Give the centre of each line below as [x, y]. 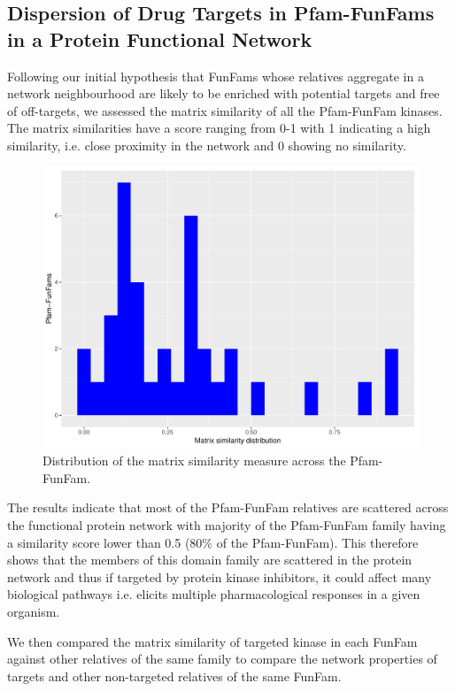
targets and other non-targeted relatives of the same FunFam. [174, 676]
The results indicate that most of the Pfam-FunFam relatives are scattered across [228, 507]
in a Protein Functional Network [160, 38]
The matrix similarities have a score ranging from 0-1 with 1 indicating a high [219, 128]
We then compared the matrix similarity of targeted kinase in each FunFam [212, 641]
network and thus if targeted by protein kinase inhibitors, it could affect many [220, 576]
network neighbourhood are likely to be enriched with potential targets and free [224, 93]
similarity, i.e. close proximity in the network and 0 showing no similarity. [207, 145]
